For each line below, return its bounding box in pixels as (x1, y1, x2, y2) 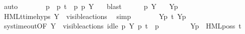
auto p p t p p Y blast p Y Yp (4, 1, 178, 11)
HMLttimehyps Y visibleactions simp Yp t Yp (4, 10, 186, 21)
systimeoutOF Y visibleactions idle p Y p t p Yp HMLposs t (4, 20, 241, 31)
